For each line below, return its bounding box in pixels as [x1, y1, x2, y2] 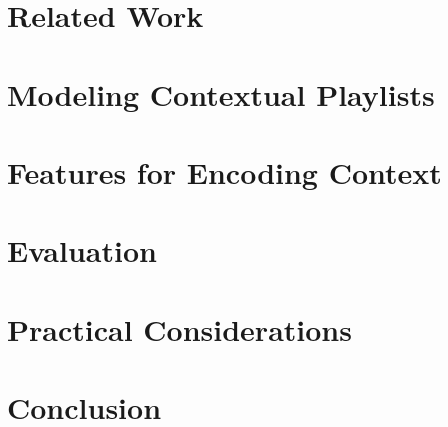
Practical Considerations [7, 308, 352, 349]
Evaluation [7, 230, 157, 271]
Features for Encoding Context [7, 151, 442, 192]
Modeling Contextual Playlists [7, 73, 435, 114]
